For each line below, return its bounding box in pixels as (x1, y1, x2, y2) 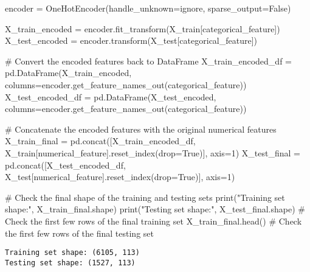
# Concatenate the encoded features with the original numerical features (5, 122, 277, 135)
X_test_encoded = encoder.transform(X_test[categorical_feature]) (5, 34, 258, 47)
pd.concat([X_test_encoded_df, (5, 158, 126, 171)
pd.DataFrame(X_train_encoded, (5, 66, 132, 79)
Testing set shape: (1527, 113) (5, 258, 136, 267)
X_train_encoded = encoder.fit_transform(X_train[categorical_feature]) (5, 22, 280, 35)
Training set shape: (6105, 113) (5, 248, 140, 257)
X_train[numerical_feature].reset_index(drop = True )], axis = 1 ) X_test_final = (5, 146, 300, 159)
